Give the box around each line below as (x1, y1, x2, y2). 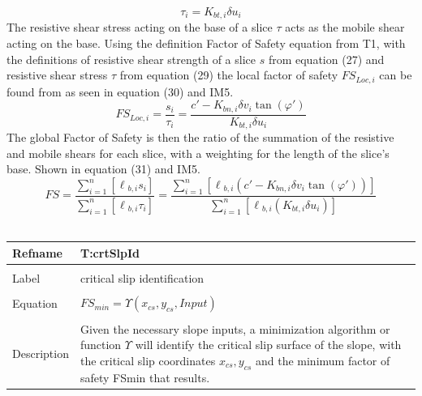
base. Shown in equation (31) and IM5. (6, 160, 200, 177)
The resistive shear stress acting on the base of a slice (6, 19, 273, 36)
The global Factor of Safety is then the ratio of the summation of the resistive (6, 129, 394, 146)
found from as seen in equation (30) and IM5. (6, 83, 234, 100)
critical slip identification (80, 270, 205, 287)
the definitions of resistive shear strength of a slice (6, 50, 256, 67)
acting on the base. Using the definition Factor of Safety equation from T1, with (6, 35, 406, 52)
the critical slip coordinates (80, 351, 216, 368)
